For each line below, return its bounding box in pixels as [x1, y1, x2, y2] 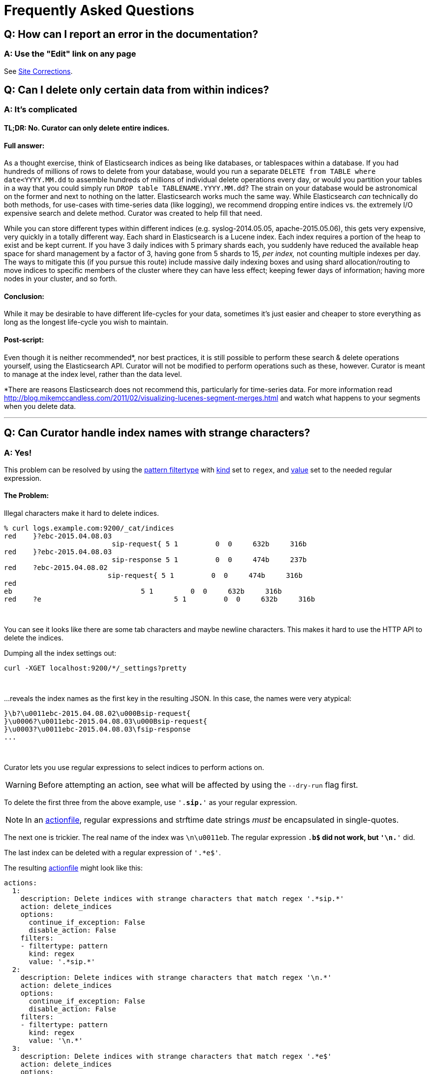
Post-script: [4, 336, 44, 344]
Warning [5, 780, 36, 790]
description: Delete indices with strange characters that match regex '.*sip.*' [20, 895, 344, 903]
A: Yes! [4, 447, 32, 458]
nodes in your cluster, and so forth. [4, 274, 117, 283]
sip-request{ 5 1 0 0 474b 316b [107, 571, 303, 580]
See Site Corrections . [4, 67, 73, 75]
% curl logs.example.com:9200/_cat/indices [4, 524, 174, 533]
